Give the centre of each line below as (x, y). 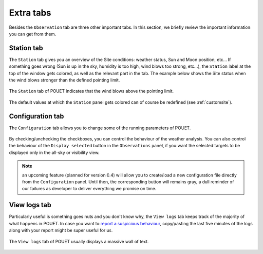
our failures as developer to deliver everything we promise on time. (89, 189)
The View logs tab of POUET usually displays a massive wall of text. (79, 241)
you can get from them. (32, 34)
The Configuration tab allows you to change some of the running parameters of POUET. (100, 128)
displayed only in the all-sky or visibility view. (54, 152)
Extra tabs (30, 13)
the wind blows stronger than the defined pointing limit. (65, 80)
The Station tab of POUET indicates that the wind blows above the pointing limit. (91, 91)
